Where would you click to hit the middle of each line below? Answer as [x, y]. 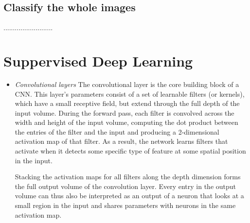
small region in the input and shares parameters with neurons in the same [125, 205]
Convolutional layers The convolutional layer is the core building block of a [127, 84]
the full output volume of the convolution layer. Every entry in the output [125, 186]
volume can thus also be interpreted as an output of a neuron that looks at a [129, 196]
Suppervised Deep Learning [98, 60]
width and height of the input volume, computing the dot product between [126, 122]
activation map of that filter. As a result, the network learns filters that [121, 141]
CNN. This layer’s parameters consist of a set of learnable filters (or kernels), [130, 94]
